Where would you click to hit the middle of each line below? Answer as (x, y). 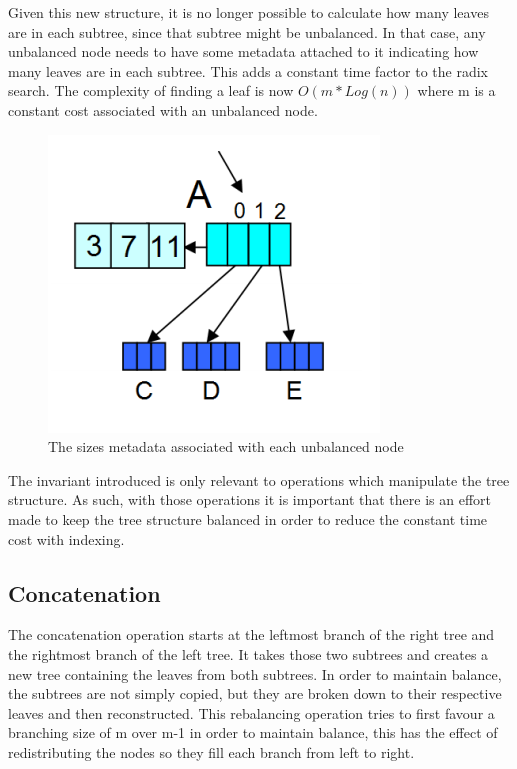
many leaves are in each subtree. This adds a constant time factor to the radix (248, 70)
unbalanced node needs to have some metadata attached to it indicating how (243, 51)
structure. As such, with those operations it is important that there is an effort (249, 499)
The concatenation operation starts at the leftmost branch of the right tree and (251, 634)
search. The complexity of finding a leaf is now (151, 90)
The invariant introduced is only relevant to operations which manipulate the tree (259, 479)
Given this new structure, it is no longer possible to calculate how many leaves (248, 12)
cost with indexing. (66, 538)
